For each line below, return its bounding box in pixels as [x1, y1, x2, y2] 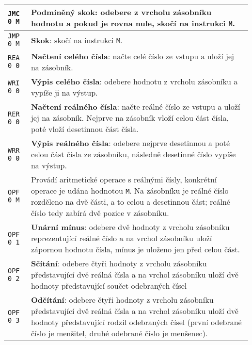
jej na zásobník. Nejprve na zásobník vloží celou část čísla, [31, 112, 229, 123]
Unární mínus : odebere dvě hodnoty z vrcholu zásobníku [31, 221, 230, 232]
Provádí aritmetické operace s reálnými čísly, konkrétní [31, 174, 217, 185]
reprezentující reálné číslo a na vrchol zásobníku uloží [31, 232, 212, 244]
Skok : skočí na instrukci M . [31, 34, 123, 46]
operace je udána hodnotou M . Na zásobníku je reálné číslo [31, 185, 229, 196]
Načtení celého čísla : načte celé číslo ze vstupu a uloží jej [31, 50, 234, 62]
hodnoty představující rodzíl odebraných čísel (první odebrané [31, 316, 242, 328]
